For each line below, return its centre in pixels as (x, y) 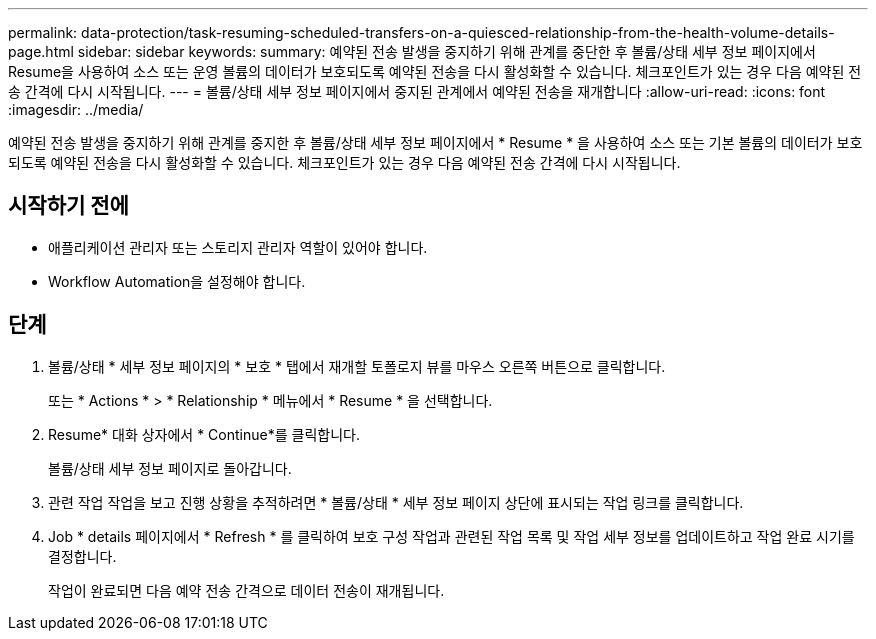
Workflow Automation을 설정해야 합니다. (177, 281)
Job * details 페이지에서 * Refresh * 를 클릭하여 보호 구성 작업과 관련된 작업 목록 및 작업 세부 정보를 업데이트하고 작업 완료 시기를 (451, 536)
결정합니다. (82, 556)
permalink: (43, 32)
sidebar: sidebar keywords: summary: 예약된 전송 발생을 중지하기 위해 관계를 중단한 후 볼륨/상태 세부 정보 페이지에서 (446, 51)
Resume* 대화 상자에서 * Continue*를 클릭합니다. (204, 434)
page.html (41, 51)
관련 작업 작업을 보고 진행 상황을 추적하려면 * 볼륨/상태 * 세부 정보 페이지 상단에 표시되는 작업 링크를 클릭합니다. (396, 502)
